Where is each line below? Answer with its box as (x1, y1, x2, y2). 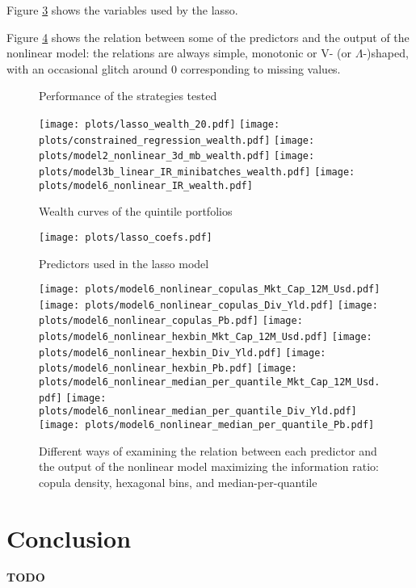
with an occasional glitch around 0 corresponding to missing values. (6, 60, 341, 77)
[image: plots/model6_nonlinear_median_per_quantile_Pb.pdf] (39, 419, 375, 430)
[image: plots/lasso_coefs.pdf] (39, 231, 212, 243)
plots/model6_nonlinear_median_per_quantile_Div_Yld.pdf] (39, 405, 357, 418)
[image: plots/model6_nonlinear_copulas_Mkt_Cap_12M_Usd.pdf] (39, 283, 380, 296)
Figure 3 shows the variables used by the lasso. (6, 2, 238, 18)
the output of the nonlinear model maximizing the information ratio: (39, 458, 379, 475)
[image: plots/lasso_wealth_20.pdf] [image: (39, 118, 280, 130)
